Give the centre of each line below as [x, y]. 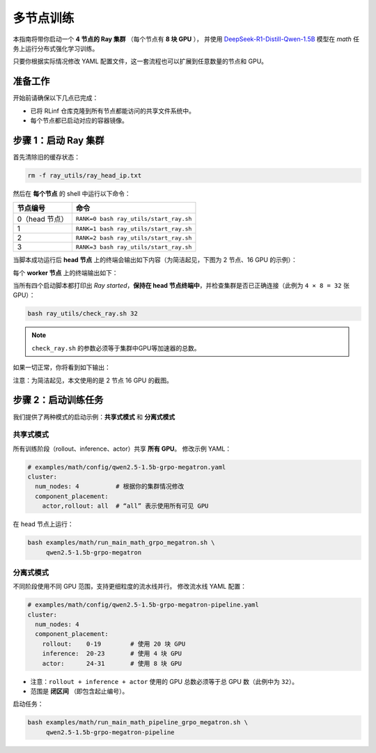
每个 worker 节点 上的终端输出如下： [65, 272]
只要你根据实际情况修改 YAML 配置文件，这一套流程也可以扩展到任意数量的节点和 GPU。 [140, 61]
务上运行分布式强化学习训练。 [56, 48]
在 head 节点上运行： [43, 524]
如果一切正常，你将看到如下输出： [62, 367]
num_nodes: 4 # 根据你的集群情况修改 [110, 487]
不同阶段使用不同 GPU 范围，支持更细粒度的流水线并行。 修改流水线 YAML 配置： [130, 587]
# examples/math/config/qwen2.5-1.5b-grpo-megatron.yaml [127, 467]
